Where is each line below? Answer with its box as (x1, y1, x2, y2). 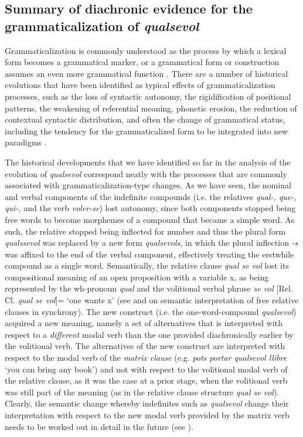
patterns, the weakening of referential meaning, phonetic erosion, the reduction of (5, 101, 297, 114)
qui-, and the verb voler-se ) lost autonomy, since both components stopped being (5, 202, 296, 214)
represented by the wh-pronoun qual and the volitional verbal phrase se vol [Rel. (5, 282, 293, 294)
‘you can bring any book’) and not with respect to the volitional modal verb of (5, 363, 288, 375)
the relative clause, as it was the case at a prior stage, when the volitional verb (5, 374, 288, 387)
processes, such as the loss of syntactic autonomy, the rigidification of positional (5, 90, 291, 102)
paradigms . (5, 136, 47, 148)
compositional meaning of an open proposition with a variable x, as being (5, 270, 269, 283)
